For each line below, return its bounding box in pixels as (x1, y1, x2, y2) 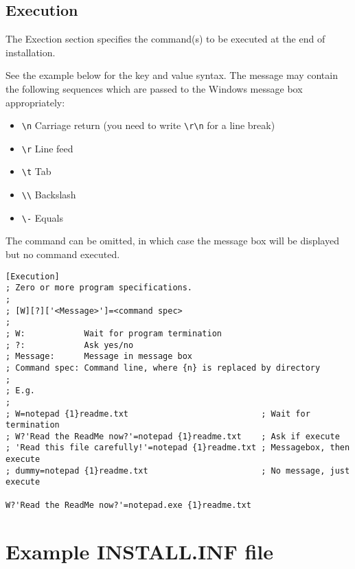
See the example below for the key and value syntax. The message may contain (5, 68, 338, 82)
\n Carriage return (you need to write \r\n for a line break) (21, 118, 275, 132)
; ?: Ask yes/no (5, 340, 134, 350)
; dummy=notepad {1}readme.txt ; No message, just (5, 465, 350, 476)
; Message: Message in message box (5, 351, 193, 362)
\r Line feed (21, 141, 73, 155)
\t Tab (21, 164, 51, 178)
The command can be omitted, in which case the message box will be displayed (5, 233, 339, 248)
